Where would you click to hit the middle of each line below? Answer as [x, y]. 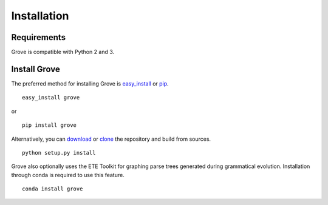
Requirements [39, 37]
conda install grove [53, 189]
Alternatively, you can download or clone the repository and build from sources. [111, 139]
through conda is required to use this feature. [68, 175]
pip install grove [50, 125]
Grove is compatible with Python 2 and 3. [63, 52]
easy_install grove [51, 98]
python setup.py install [59, 153]
